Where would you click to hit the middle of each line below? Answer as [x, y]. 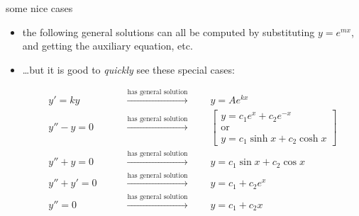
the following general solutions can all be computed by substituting [169, 32]
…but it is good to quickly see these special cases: [128, 69]
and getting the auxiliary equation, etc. [107, 46]
